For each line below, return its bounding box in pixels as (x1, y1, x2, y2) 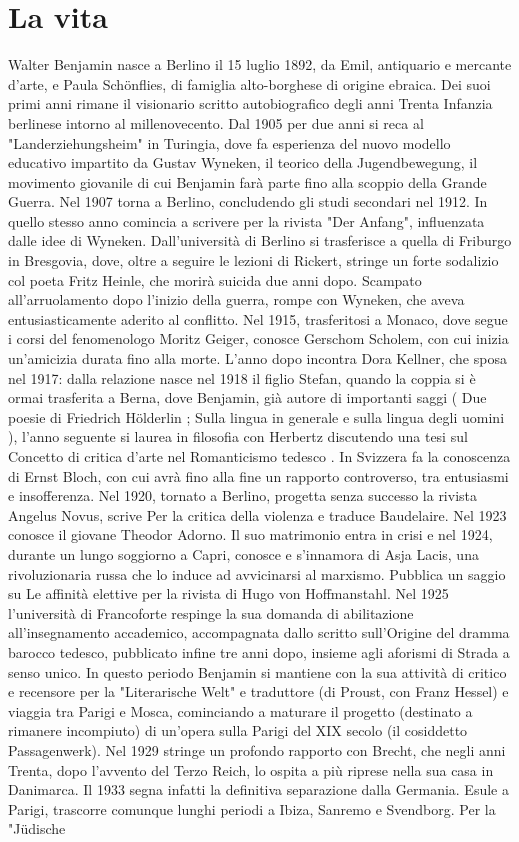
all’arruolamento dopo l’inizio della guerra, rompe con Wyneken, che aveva (8, 289, 465, 310)
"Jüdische (8, 818, 66, 839)
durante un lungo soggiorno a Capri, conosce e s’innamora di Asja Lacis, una (8, 543, 479, 564)
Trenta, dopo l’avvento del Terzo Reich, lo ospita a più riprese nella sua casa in (8, 759, 494, 780)
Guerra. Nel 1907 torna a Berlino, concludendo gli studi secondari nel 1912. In (8, 191, 488, 212)
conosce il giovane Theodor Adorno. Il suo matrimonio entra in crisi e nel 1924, (8, 524, 493, 545)
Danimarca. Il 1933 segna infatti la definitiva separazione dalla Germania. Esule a (8, 779, 509, 800)
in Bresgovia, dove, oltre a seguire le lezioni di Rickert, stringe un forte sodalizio (8, 250, 499, 271)
